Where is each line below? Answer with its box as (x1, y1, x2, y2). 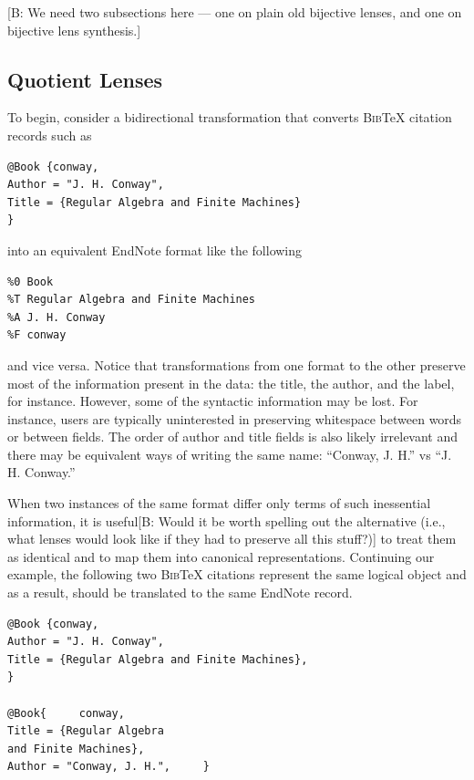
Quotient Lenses (7, 65, 163, 93)
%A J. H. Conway (7, 310, 106, 324)
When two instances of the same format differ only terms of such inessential (7, 494, 431, 513)
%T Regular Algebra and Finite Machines (7, 293, 256, 307)
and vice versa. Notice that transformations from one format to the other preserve (7, 355, 466, 374)
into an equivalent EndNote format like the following (7, 240, 303, 259)
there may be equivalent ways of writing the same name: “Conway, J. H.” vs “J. (7, 444, 452, 463)
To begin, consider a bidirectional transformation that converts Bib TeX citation (7, 108, 452, 127)
